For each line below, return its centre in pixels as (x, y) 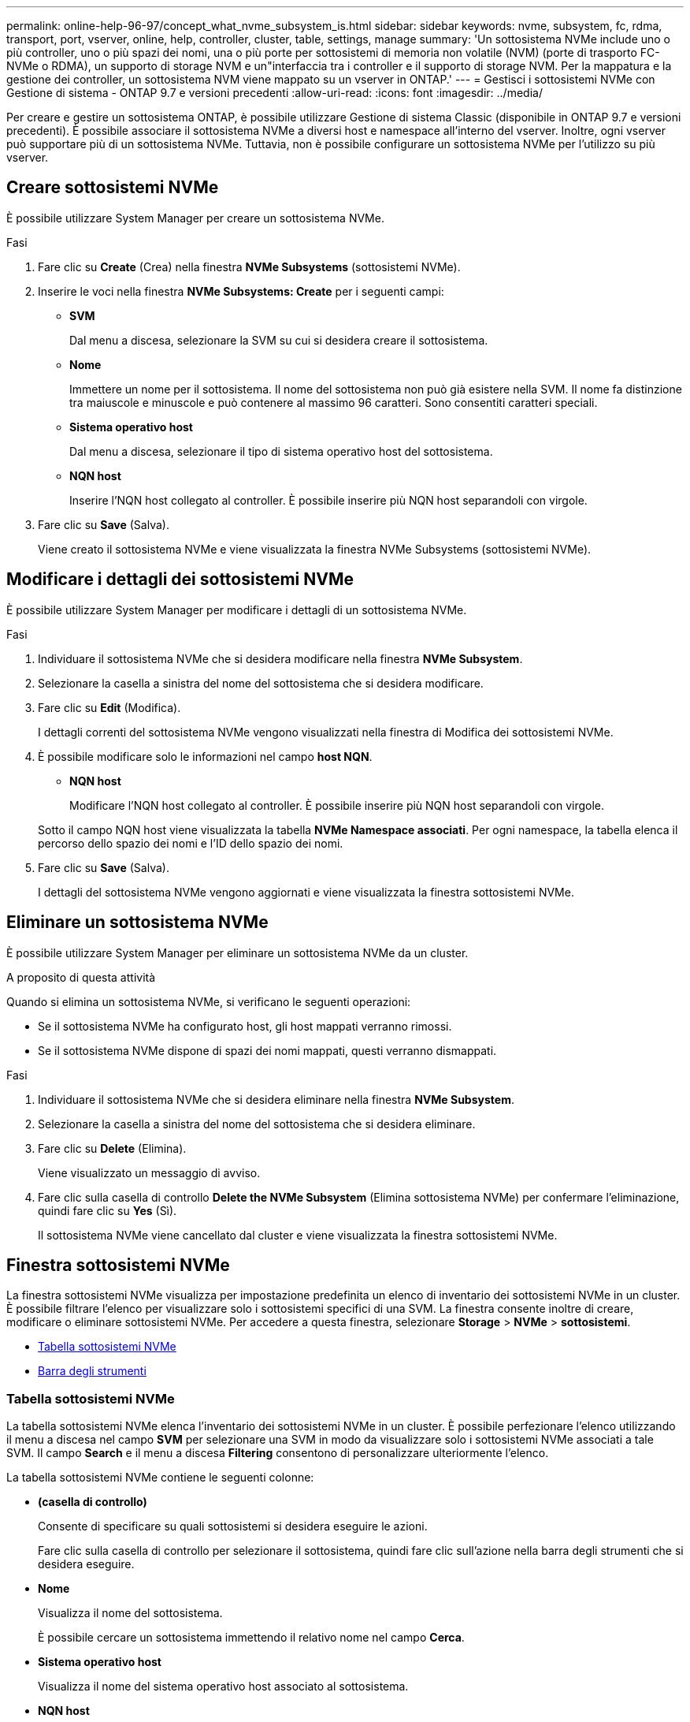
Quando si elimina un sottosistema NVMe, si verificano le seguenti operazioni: (209, 1001)
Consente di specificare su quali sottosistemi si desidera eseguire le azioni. (233, 1526)
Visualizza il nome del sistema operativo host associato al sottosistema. (223, 1687)
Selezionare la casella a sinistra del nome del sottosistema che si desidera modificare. (261, 683)
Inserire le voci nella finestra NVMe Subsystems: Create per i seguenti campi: (241, 291)
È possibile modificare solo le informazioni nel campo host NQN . (205, 756)
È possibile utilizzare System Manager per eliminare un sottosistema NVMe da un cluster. (237, 952)
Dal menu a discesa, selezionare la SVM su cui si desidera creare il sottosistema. (279, 340)
